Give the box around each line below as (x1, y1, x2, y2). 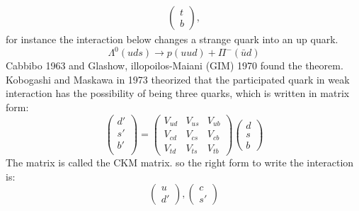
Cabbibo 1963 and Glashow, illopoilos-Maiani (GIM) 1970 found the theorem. (6, 58, 343, 73)
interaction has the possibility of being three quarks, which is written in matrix (6, 86, 350, 101)
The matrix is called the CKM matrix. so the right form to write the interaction (6, 155, 354, 170)
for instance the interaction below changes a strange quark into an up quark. (6, 32, 338, 47)
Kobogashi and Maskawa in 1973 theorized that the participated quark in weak (6, 72, 350, 86)
